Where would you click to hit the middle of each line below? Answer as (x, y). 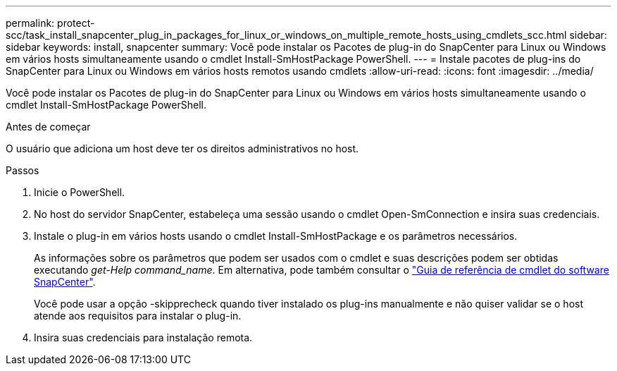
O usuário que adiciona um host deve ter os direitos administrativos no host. (182, 148)
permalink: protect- (50, 23)
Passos (23, 170)
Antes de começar (48, 127)
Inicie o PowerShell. (80, 192)
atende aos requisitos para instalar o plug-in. (138, 316)
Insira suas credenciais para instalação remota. (143, 337)
